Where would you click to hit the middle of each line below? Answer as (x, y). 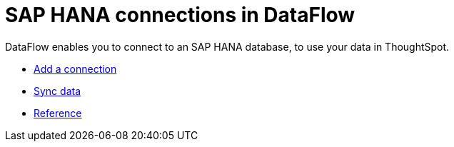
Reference (58, 113)
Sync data (57, 91)
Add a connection (75, 69)
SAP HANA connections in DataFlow (180, 15)
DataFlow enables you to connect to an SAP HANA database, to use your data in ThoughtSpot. (227, 46)
